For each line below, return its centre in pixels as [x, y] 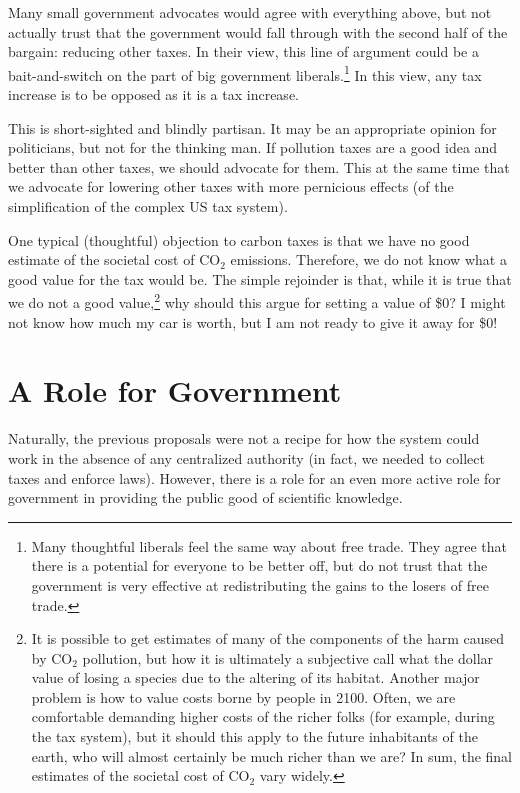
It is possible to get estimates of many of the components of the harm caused [268, 638]
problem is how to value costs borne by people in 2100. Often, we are [243, 696]
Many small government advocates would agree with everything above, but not [250, 12]
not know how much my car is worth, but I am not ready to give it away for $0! [253, 321]
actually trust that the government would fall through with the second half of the [258, 31]
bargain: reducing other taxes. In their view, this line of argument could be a [243, 51]
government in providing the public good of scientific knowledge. [205, 497]
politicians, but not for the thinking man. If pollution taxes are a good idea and [253, 147]
